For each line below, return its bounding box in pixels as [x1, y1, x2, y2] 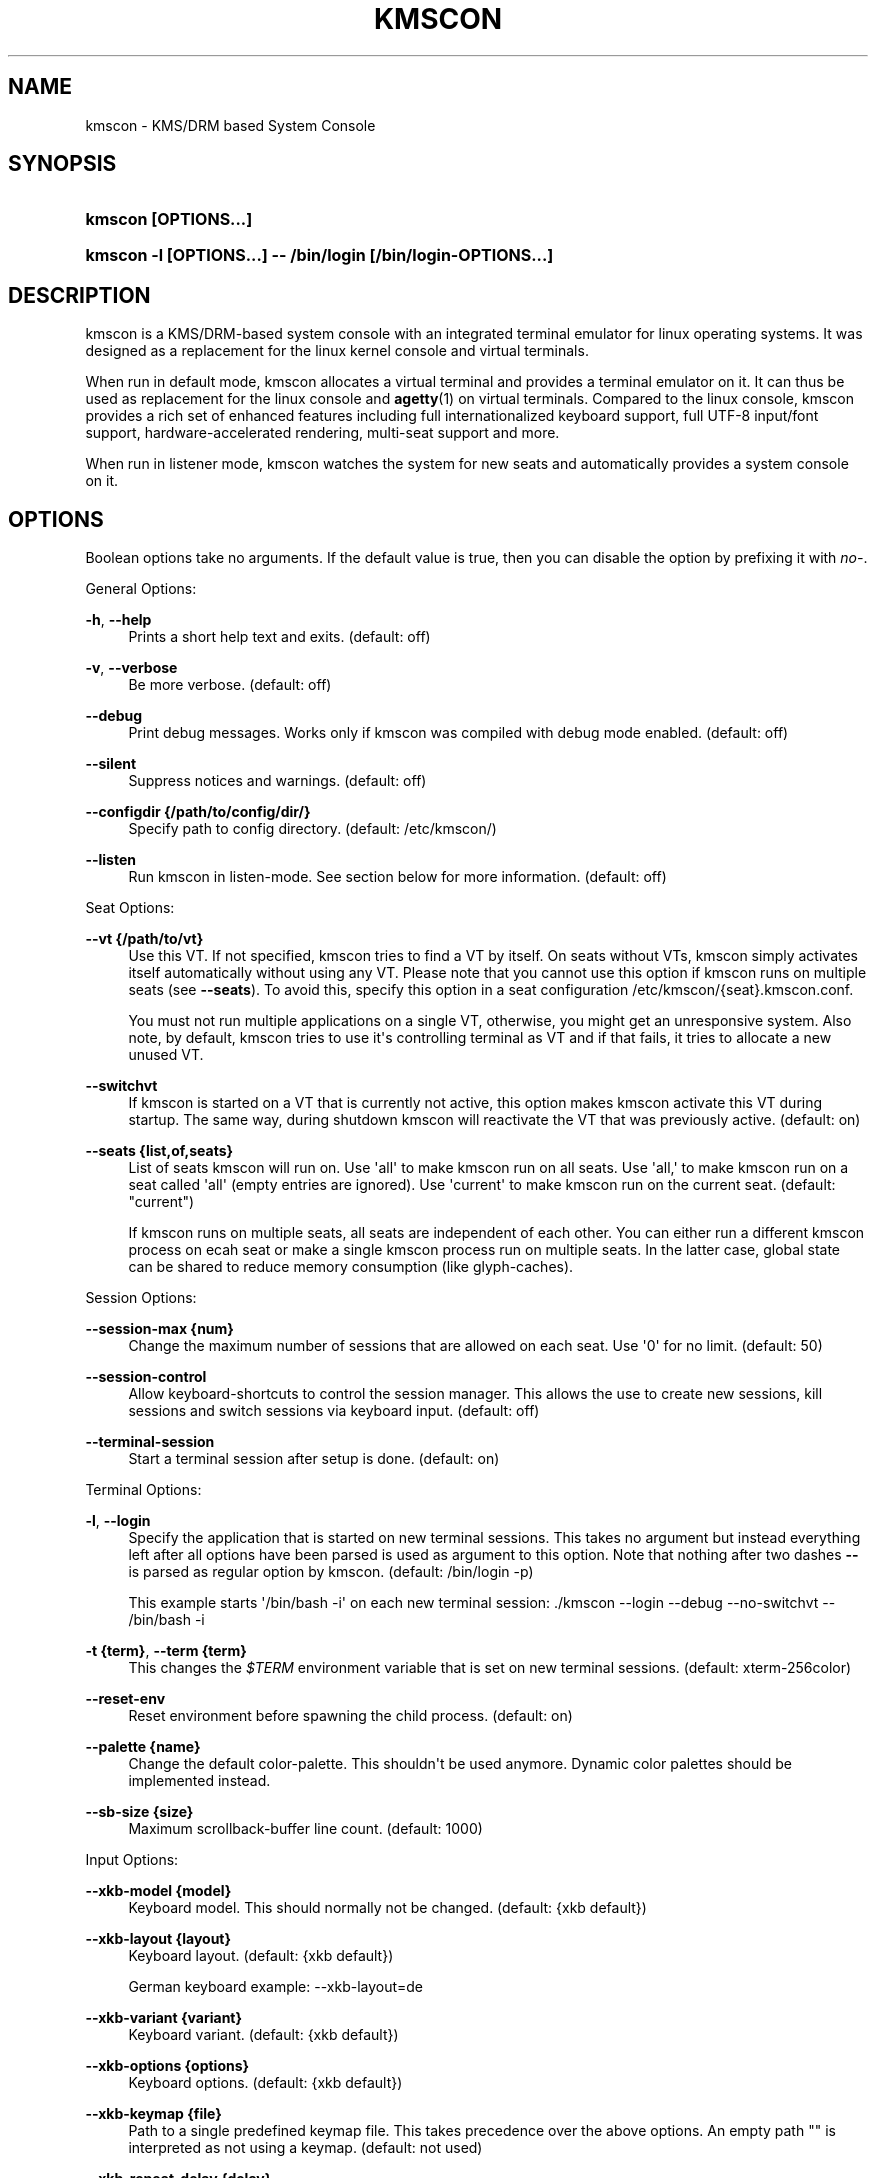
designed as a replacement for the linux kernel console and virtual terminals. [85, 342, 589, 360]
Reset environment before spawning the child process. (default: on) [128, 1707, 573, 1725]
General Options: [85, 580, 197, 598]
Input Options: [85, 1851, 179, 1869]
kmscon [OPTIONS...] [85, 209, 253, 230]
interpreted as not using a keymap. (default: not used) [128, 2139, 483, 2157]
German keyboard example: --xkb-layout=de [128, 1978, 424, 1996]
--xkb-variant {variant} [85, 2009, 243, 2027]
